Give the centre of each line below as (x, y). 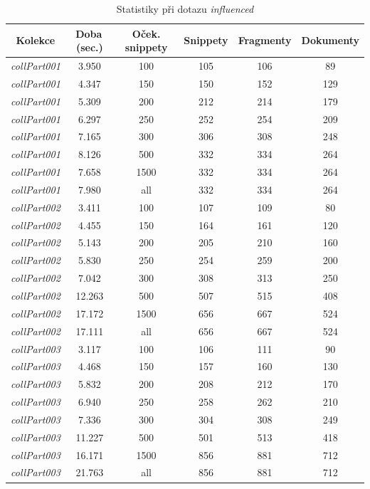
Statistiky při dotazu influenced (185, 9)
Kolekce (36, 40)
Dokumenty (330, 40)
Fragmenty (265, 40)
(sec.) (89, 47)
